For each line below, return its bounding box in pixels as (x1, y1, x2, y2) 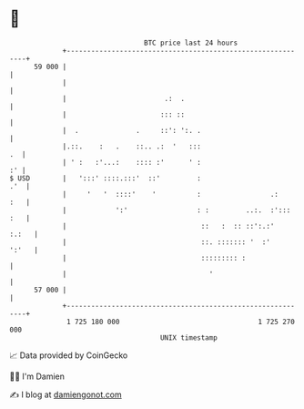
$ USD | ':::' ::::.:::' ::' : (9, 173, 202, 183)
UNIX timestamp (159, 332, 218, 343)
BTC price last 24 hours (144, 38, 238, 47)
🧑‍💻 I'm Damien (9, 371, 66, 382)
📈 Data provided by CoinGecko (9, 350, 128, 361)
